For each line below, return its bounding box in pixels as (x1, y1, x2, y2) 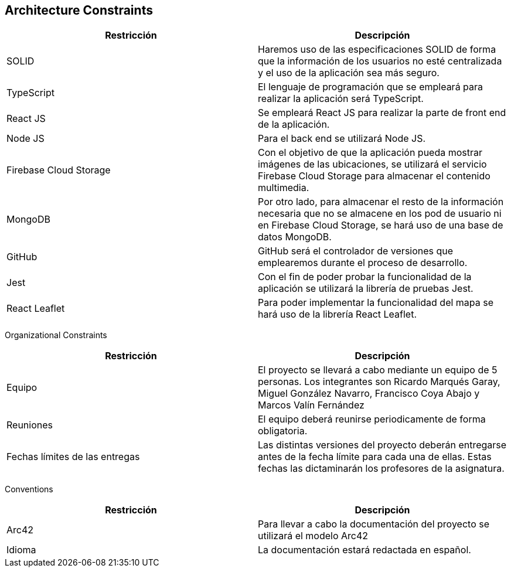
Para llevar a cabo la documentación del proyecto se (258, 518, 489, 530)
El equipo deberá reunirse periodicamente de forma (258, 413, 486, 425)
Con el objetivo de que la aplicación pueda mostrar (258, 147, 483, 159)
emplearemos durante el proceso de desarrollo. (258, 257, 468, 269)
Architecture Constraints (5, 3, 153, 18)
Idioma (6, 544, 36, 556)
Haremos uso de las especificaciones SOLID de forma (258, 43, 496, 56)
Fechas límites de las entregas (6, 451, 140, 463)
